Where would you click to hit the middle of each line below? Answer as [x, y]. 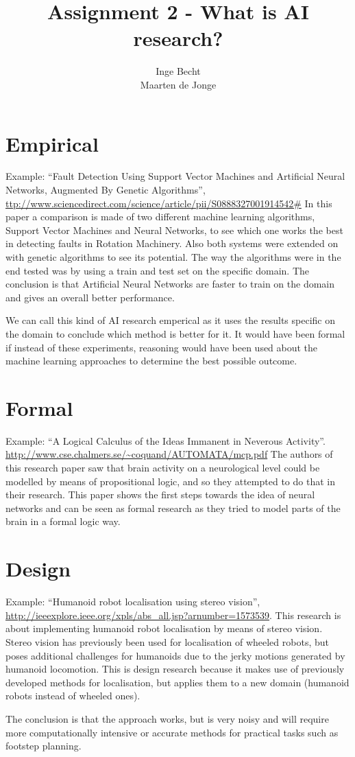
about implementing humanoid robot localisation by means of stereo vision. [164, 628]
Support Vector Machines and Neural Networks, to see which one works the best [174, 230]
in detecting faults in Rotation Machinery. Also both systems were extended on [172, 243]
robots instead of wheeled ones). [73, 696]
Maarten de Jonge [178, 84]
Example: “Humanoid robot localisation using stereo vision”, [133, 602]
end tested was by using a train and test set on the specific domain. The [158, 270]
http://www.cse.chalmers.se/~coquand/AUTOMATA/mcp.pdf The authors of [169, 454]
